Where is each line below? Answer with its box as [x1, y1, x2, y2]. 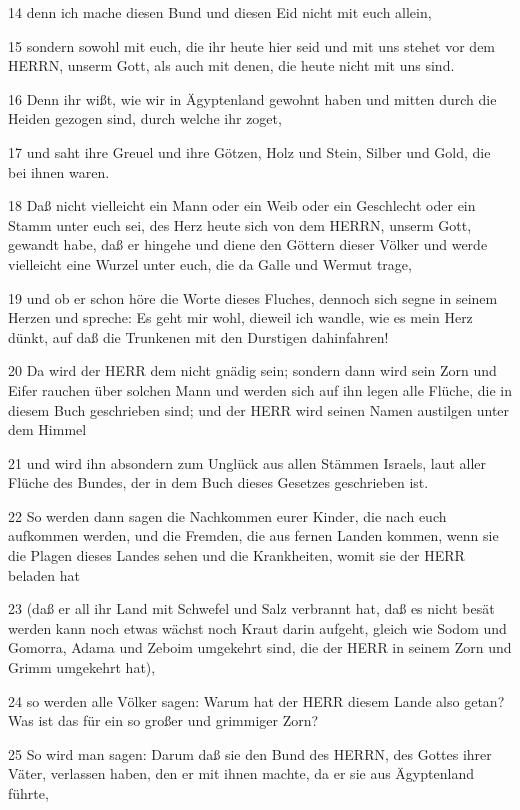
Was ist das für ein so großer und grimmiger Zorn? [8, 710, 319, 731]
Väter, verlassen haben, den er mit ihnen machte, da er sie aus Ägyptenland [8, 763, 474, 784]
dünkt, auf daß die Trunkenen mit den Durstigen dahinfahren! [8, 326, 389, 347]
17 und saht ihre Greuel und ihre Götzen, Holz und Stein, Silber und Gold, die [8, 141, 491, 162]
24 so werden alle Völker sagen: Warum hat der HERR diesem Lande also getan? [8, 690, 505, 711]
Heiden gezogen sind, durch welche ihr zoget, [8, 108, 282, 129]
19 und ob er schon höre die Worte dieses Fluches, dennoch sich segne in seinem [8, 287, 498, 308]
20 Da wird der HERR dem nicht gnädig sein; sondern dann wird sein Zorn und [8, 360, 497, 381]
